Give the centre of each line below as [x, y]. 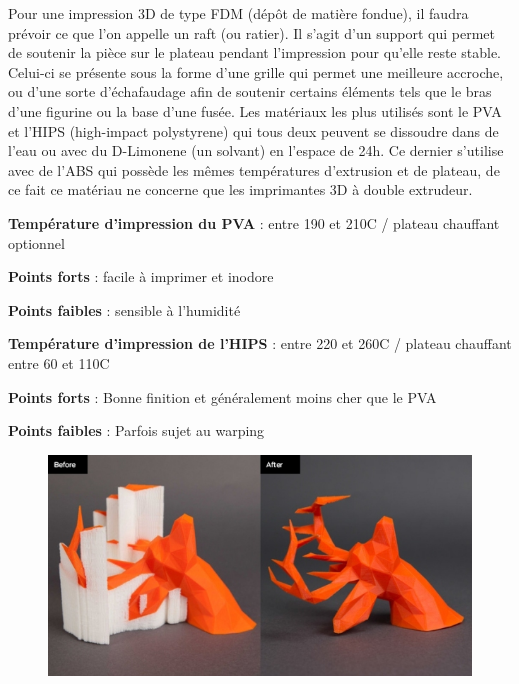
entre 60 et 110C [59, 362]
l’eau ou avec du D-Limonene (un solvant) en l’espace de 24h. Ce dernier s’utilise [256, 150]
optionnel [36, 242]
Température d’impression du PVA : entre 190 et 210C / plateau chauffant [254, 222]
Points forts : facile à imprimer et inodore [141, 276]
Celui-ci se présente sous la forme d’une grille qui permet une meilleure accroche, [256, 71]
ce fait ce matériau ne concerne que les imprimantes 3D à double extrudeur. [240, 189]
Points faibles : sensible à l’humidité [124, 309]
